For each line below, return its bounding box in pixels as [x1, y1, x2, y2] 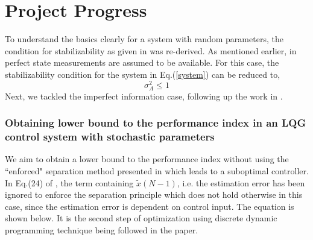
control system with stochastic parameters [5, 129, 215, 144]
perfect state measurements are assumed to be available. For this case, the [5, 56, 279, 69]
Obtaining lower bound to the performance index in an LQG [5, 115, 306, 130]
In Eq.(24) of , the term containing [5, 176, 134, 189]
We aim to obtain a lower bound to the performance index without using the [5, 153, 289, 165]
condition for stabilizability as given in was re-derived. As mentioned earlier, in [5, 44, 297, 57]
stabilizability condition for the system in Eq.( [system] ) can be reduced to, [5, 68, 280, 80]
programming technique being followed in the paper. [5, 224, 198, 236]
